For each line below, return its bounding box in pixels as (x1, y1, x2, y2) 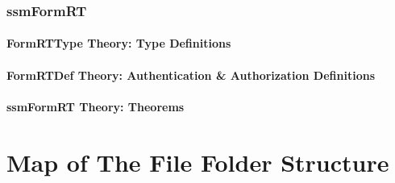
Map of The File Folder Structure (6, 145, 389, 178)
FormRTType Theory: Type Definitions (6, 35, 231, 52)
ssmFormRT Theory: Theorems (6, 98, 185, 114)
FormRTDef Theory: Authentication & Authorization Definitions (6, 66, 376, 83)
